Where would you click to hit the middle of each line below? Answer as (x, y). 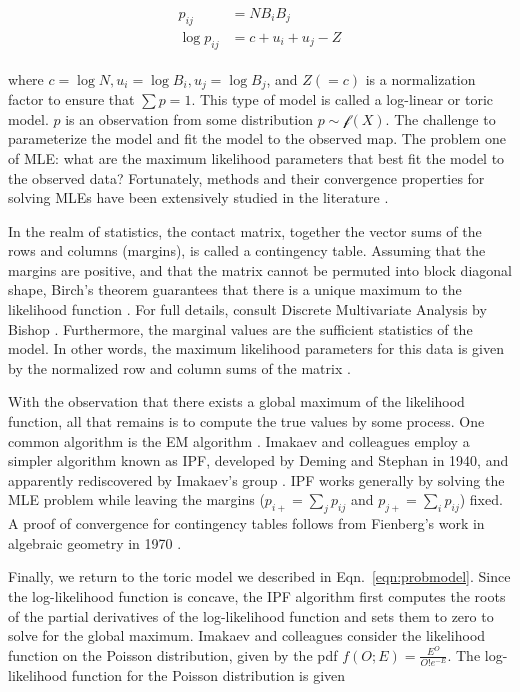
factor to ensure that (71, 99)
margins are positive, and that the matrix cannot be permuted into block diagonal (260, 269)
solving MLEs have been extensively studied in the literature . (198, 197)
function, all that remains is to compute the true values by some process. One (246, 421)
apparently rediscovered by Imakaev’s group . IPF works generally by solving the (256, 479)
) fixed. (481, 499)
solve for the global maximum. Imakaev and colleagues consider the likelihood (247, 635)
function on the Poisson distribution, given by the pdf (173, 654)
